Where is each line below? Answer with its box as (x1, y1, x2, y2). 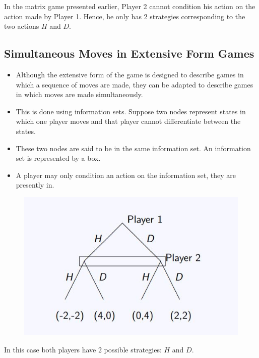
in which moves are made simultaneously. (16, 89, 143, 100)
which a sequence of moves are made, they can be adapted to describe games (16, 79, 253, 89)
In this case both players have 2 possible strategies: (4, 344, 162, 354)
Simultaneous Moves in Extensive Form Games (4, 46, 254, 61)
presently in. (16, 180, 54, 190)
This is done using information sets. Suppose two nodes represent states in (16, 106, 246, 116)
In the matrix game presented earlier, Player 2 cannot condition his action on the (4, 1, 255, 11)
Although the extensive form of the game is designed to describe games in (16, 69, 244, 79)
